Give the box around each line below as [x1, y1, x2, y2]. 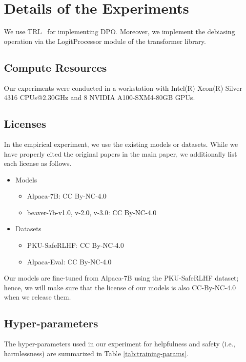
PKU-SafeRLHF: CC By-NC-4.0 [27, 240, 124, 250]
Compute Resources [4, 60, 107, 75]
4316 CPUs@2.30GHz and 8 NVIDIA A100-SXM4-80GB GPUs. [4, 92, 195, 102]
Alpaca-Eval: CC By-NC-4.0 [27, 256, 112, 266]
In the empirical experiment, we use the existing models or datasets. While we [4, 139, 238, 149]
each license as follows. [4, 158, 72, 168]
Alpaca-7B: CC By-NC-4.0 [27, 191, 107, 201]
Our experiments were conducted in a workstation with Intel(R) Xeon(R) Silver [4, 82, 243, 93]
